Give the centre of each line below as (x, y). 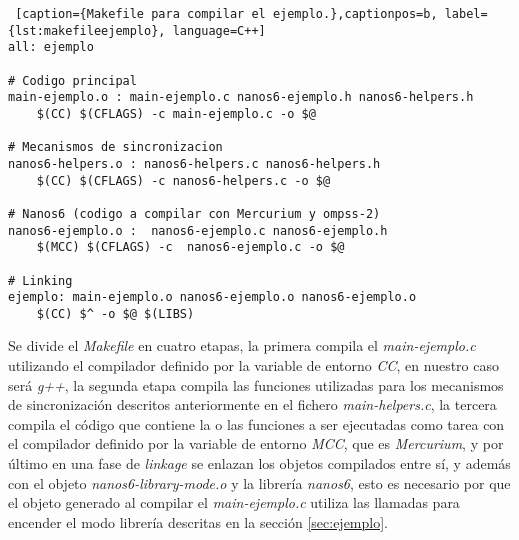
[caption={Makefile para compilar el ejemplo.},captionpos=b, (226, 14)
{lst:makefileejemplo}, (87, 30)
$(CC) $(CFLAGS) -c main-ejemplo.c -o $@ (176, 113)
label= (466, 14)
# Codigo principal (72, 80)
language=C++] (219, 30)
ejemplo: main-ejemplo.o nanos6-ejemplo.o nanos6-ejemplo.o (212, 297)
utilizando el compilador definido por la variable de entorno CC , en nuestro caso (253, 365)
